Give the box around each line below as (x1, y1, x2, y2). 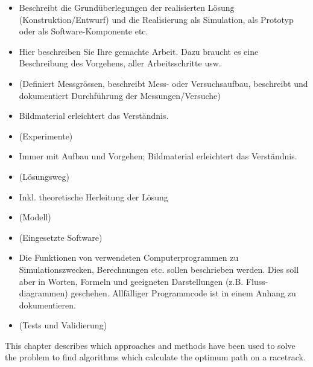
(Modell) (19, 211, 51, 223)
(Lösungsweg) (19, 170, 69, 182)
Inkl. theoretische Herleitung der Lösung (19, 190, 168, 203)
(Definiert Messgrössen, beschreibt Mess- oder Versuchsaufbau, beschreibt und (19, 77, 308, 89)
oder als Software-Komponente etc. (19, 25, 148, 37)
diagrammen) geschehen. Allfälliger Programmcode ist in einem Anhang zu (19, 287, 296, 299)
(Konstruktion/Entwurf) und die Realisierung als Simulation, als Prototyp (19, 13, 294, 25)
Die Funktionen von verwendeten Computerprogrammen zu (19, 251, 239, 264)
